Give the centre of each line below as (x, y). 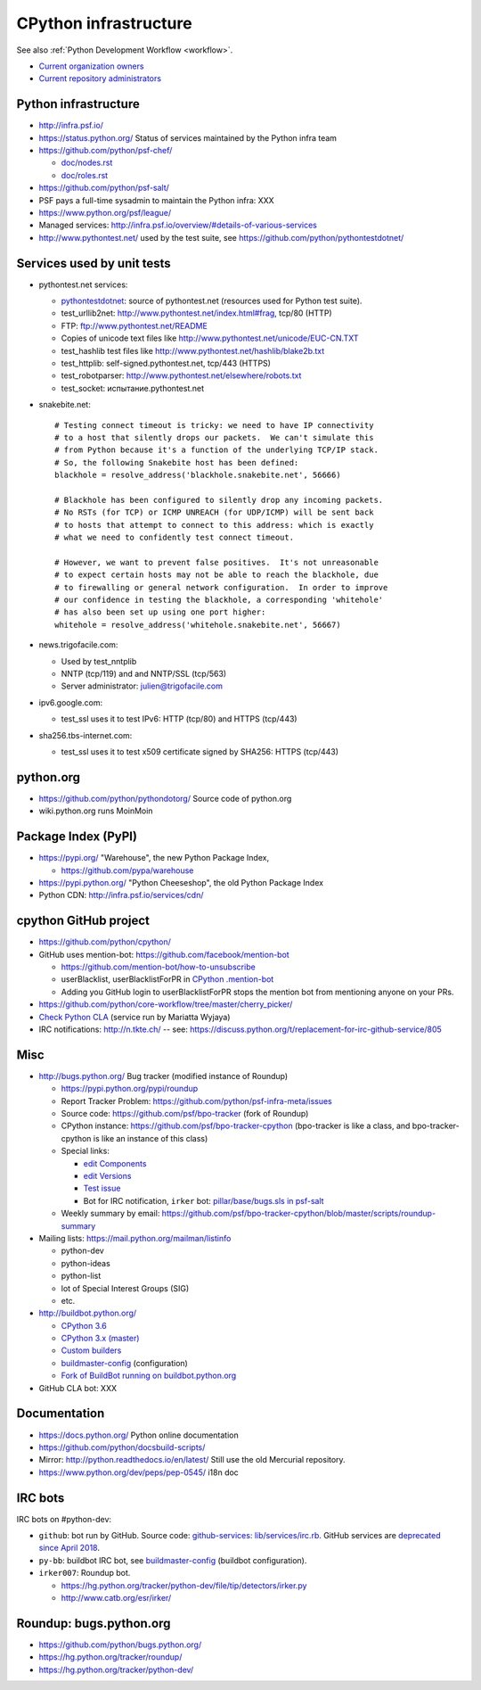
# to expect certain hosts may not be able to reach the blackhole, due (216, 575)
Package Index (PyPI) (77, 837)
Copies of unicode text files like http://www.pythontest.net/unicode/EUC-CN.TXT (210, 338)
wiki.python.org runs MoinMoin (96, 811)
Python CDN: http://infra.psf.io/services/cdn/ (121, 895)
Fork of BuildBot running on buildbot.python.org (149, 1376)
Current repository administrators (100, 78)
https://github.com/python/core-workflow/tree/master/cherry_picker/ (166, 1004)
